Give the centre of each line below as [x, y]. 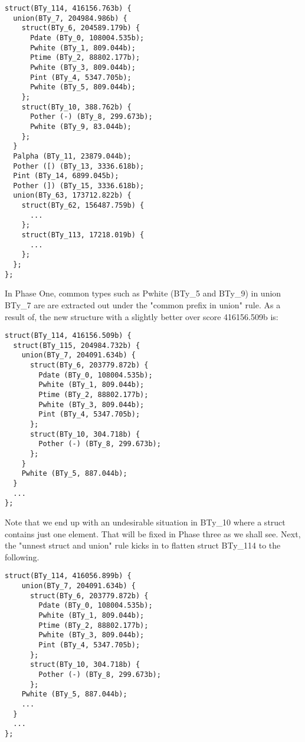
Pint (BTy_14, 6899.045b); [66, 176]
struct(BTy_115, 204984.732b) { [77, 345]
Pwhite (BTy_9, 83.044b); [81, 126]
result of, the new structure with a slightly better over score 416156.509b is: [142, 316]
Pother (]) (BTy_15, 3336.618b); [79, 186]
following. [22, 556]
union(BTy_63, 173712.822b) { [72, 196]
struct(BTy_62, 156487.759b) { [83, 206]
